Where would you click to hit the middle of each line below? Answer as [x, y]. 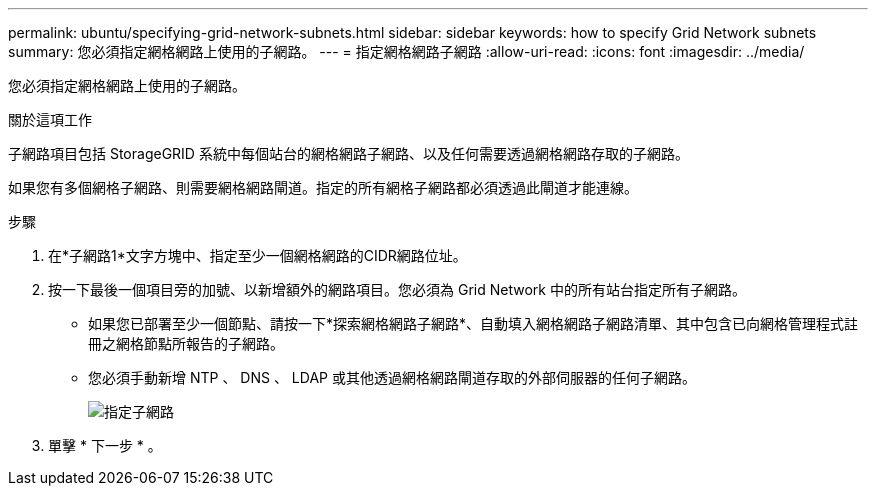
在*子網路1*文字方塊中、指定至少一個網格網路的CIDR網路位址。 [257, 255]
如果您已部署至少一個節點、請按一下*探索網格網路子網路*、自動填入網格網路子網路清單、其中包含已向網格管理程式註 [473, 323]
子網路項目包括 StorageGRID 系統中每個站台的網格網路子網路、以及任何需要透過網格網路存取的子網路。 [348, 153]
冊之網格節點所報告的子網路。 [186, 343]
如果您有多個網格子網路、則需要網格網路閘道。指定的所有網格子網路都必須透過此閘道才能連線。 [323, 187]
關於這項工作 [50, 119]
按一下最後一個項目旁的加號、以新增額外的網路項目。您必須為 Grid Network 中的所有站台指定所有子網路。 [397, 289]
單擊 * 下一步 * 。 [105, 445]
